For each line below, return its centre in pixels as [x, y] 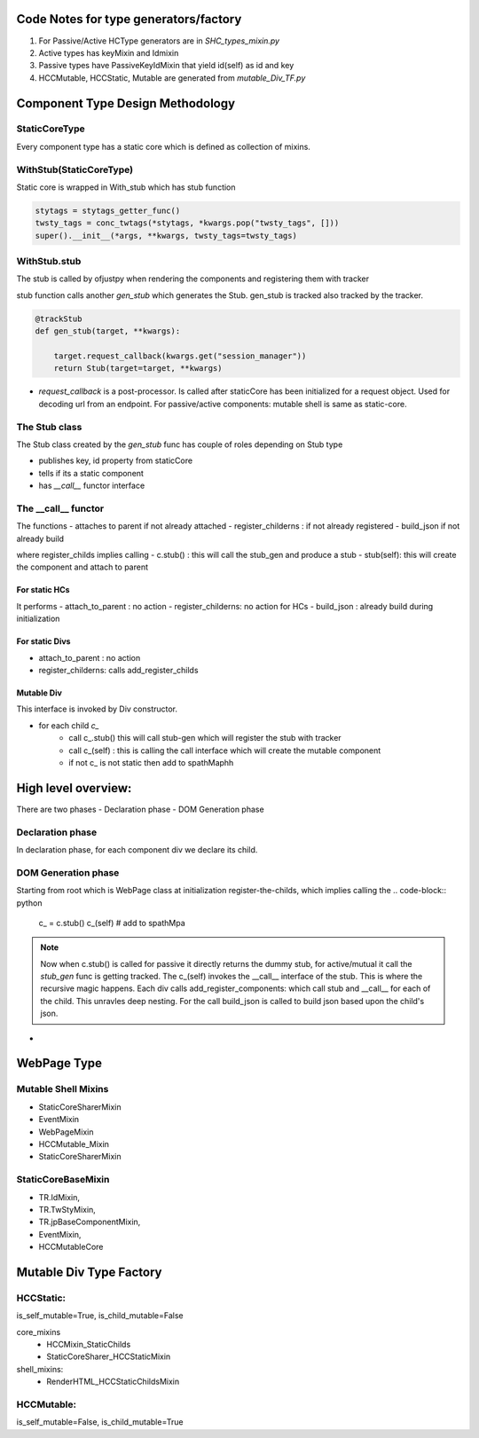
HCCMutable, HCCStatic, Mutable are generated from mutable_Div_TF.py [172, 78]
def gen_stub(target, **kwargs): [108, 331]
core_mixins [39, 1332]
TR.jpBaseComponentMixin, [90, 1222]
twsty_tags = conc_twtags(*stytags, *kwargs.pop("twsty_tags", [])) [187, 223]
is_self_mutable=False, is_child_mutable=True [100, 1422]
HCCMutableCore [71, 1247]
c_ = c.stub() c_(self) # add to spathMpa [112, 923]
